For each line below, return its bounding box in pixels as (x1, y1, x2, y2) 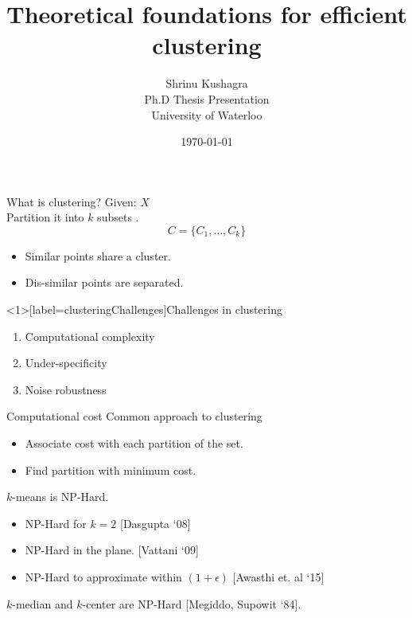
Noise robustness (25, 381, 107, 397)
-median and (12, 595, 73, 612)
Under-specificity (25, 354, 107, 371)
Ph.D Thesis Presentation (144, 90, 270, 107)
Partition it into (6, 209, 84, 225)
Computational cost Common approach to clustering (6, 408, 262, 424)
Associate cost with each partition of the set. (25, 435, 243, 452)
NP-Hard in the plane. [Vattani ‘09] (25, 542, 199, 558)
